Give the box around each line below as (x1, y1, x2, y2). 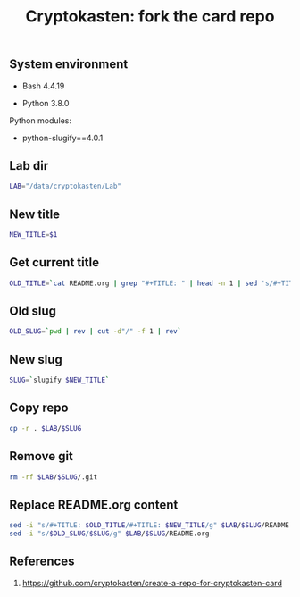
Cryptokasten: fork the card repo (25, 6, 275, 27)
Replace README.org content (9, 497, 179, 512)
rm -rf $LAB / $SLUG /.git (9, 472, 98, 482)
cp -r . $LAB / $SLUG (9, 424, 82, 433)
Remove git (9, 449, 74, 464)
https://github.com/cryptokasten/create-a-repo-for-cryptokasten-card (21, 577, 283, 588)
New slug (9, 351, 62, 367)
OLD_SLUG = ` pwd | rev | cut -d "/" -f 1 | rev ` (9, 327, 182, 336)
